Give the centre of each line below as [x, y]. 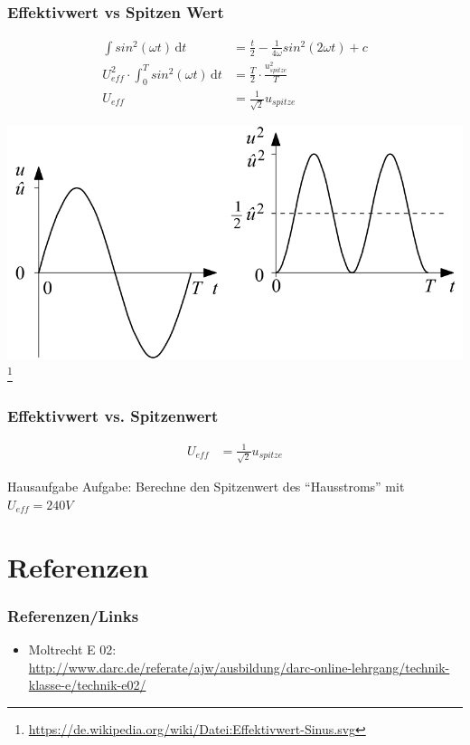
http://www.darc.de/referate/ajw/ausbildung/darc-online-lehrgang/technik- [239, 667]
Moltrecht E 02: [72, 649]
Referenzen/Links [73, 615]
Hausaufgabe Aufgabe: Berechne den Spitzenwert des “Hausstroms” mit [206, 487]
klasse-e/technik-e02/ [87, 685]
